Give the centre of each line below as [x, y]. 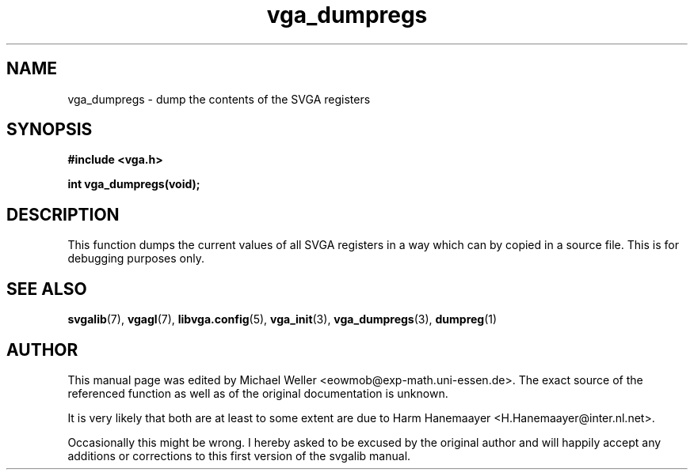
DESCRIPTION [63, 214]
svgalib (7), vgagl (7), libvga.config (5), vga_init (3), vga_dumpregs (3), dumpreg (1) [282, 319]
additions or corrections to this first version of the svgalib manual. [239, 455]
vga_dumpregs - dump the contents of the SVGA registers [219, 99]
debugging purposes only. [136, 259]
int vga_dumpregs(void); [134, 184]
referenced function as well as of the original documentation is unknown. [258, 393]
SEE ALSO [47, 289]
